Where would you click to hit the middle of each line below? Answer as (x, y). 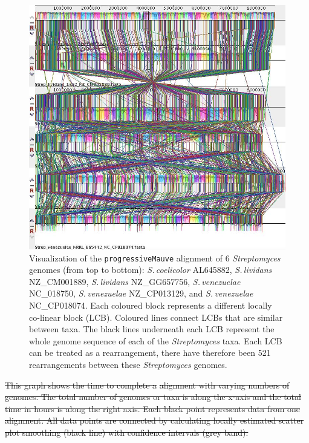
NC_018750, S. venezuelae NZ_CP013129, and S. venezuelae (141, 293)
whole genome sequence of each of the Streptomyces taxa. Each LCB (156, 340)
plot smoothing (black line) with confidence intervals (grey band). (127, 432)
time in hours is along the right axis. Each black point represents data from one (153, 408)
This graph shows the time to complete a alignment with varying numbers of (147, 385)
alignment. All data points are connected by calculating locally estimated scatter (154, 420)
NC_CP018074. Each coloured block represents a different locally (151, 305)
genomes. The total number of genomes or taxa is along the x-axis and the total (153, 397)
